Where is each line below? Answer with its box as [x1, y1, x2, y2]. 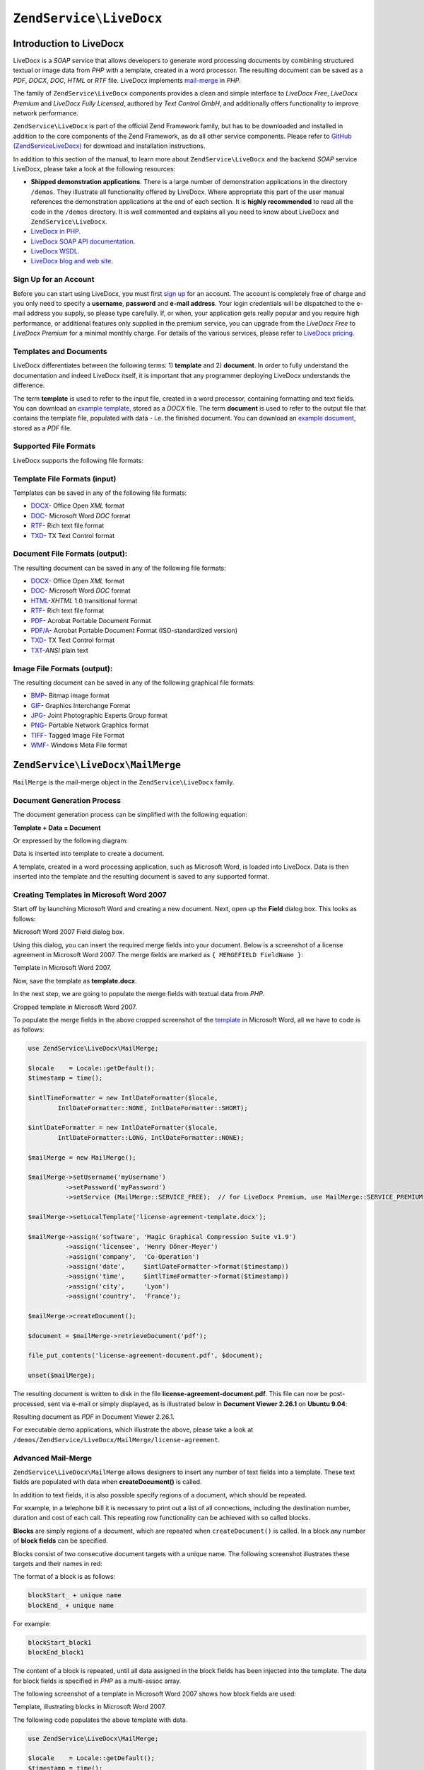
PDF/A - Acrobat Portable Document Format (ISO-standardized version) [30, 627, 238, 634]
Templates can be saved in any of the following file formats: [13, 489, 187, 497]
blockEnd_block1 [28, 1648, 85, 1657]
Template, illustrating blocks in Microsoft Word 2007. [13, 1703, 166, 1711]
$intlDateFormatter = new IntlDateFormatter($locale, [28, 1124, 218, 1132]
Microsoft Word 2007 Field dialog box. [13, 927, 125, 936]
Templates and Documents [13, 346, 107, 356]
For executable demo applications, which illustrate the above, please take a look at [13, 1425, 254, 1434]
